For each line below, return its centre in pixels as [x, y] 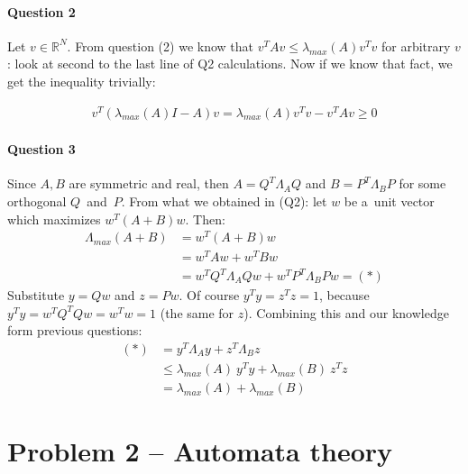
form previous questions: [75, 330]
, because [344, 295]
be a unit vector [389, 201]
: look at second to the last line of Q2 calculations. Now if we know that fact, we [230, 64]
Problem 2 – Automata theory [200, 451]
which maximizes [54, 219]
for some [422, 183]
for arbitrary [416, 46]
